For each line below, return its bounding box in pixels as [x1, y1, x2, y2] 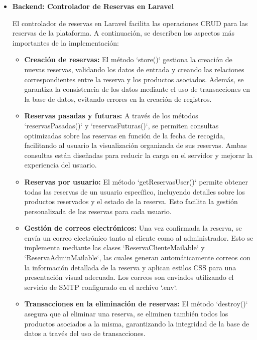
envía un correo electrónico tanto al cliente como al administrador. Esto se [24, 232, 253, 243]
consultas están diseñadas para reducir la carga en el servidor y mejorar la [24, 149, 253, 160]
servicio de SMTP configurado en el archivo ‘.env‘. [24, 281, 177, 292]
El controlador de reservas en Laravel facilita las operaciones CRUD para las [12, 18, 248, 28]
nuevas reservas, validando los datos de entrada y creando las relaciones [24, 64, 244, 74]
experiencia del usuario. [24, 159, 97, 170]
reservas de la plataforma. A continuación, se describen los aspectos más [12, 28, 234, 38]
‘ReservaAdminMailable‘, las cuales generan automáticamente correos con [24, 252, 251, 263]
